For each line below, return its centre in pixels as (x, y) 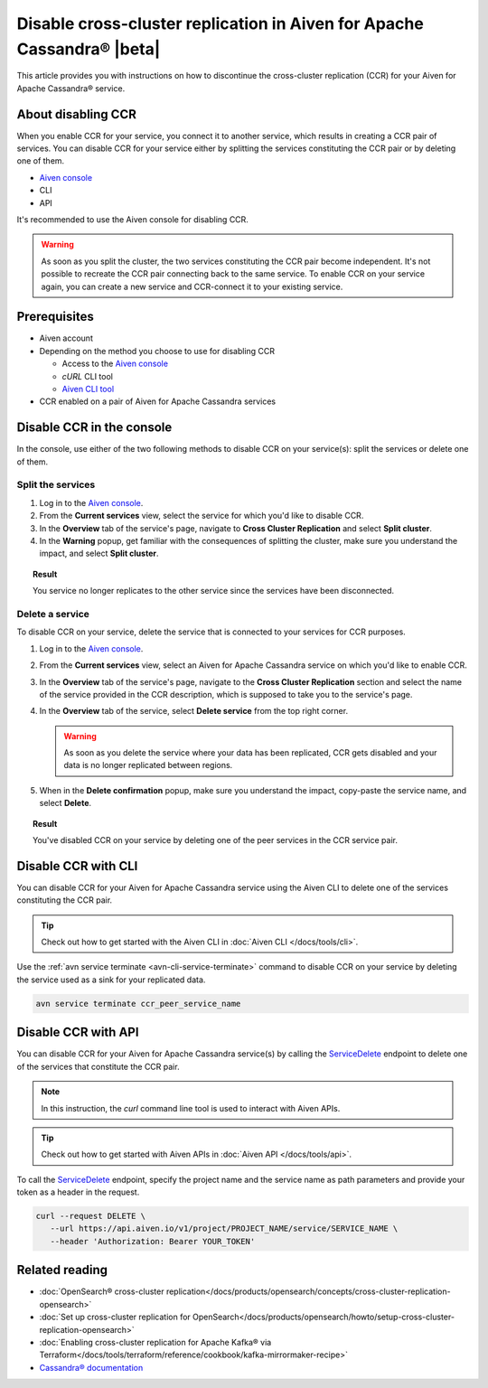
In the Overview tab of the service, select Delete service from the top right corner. (193, 711)
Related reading (62, 1270)
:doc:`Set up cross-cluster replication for (115, 1317)
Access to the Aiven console (115, 364)
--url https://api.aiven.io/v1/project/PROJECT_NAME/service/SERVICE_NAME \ (224, 1229)
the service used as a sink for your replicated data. (111, 980)
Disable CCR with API (78, 1032)
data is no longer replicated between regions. (148, 765)
